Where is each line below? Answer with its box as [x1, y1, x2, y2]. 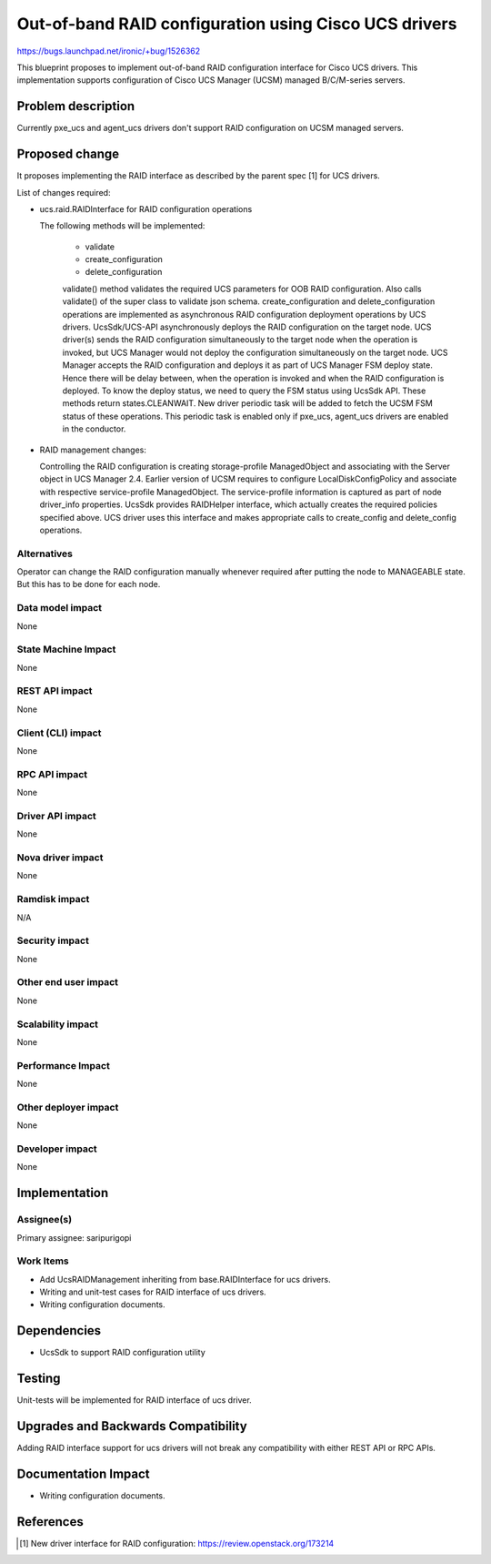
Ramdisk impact [16, 893, 90, 906]
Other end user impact [16, 976, 118, 989]
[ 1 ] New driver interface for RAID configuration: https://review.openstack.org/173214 [19, 1539, 335, 1549]
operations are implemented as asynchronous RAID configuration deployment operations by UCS [62, 309, 426, 320]
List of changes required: [16, 187, 111, 198]
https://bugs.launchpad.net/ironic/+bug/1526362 [16, 46, 201, 56]
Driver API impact [16, 809, 97, 822]
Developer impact [16, 1143, 97, 1155]
